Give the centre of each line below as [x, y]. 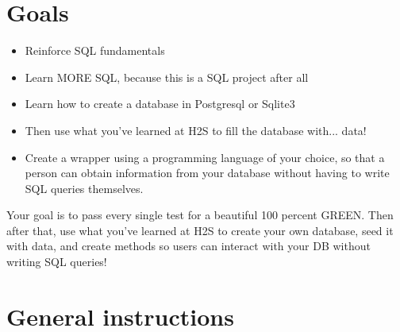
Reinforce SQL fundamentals [95, 50]
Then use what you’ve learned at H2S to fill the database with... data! [196, 130]
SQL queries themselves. [84, 188]
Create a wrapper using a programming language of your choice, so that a [205, 157]
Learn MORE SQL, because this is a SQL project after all [167, 77]
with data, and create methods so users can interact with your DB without [188, 246]
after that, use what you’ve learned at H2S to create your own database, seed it [200, 230]
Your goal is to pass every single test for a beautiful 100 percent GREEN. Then [200, 215]
